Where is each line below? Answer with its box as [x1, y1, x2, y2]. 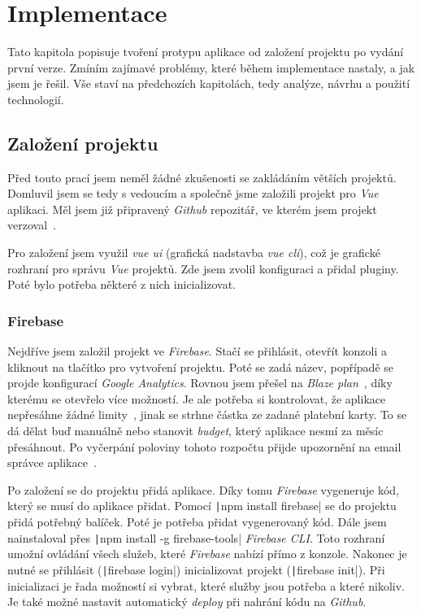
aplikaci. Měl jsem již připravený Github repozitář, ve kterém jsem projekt [7, 200, 377, 217]
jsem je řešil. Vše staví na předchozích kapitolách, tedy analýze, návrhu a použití [7, 75, 410, 92]
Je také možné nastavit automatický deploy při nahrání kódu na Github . [7, 593, 367, 610]
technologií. [7, 90, 64, 107]
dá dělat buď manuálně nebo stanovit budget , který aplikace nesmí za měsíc [7, 422, 384, 439]
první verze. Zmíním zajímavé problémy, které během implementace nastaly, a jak [7, 59, 415, 76]
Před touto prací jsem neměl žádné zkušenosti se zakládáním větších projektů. [7, 168, 397, 185]
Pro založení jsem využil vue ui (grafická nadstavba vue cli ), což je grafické [7, 244, 380, 261]
